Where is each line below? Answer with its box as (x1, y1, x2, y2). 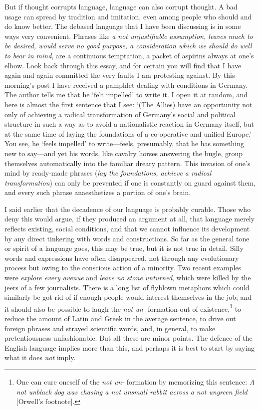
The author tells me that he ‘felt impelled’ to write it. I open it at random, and (4, 89, 248, 100)
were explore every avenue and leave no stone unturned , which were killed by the (4, 272, 251, 283)
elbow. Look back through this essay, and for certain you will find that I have (4, 60, 242, 70)
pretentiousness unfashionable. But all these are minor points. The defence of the (4, 333, 253, 343)
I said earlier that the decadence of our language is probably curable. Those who (4, 204, 251, 214)
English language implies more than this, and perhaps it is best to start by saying (4, 342, 255, 353)
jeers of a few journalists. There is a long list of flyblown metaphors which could (4, 282, 250, 292)
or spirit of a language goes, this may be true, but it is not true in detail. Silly (4, 243, 244, 253)
